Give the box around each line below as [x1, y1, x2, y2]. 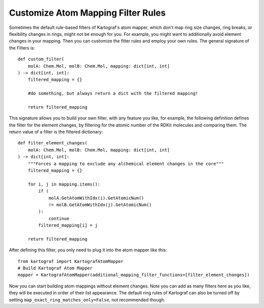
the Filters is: [9, 45, 35, 51]
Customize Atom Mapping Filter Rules [9, 7, 166, 18]
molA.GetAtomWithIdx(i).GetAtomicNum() [48, 195, 144, 201]
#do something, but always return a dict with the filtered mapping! [27, 91, 198, 96]
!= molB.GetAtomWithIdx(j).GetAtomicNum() [48, 202, 152, 208]
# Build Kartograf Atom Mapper [18, 265, 93, 271]
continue [48, 215, 69, 221]
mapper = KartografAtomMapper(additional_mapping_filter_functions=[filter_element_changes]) [18, 272, 250, 278]
